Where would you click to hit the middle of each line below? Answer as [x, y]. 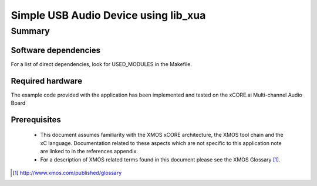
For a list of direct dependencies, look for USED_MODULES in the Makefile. [101, 64]
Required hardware [46, 81]
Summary [30, 31]
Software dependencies [56, 50]
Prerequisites [36, 120]
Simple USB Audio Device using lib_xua [108, 15]
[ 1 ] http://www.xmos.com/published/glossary [67, 173]
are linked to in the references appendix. [89, 151]
